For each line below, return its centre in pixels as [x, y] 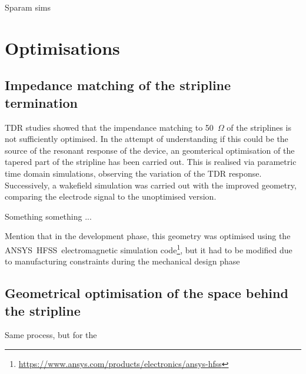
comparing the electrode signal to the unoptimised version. [111, 196]
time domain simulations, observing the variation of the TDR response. [133, 173]
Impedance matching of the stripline [118, 85]
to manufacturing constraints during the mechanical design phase [122, 261]
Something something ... [48, 216]
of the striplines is [259, 127]
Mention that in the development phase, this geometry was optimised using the [148, 236]
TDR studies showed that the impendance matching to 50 [109, 127]
